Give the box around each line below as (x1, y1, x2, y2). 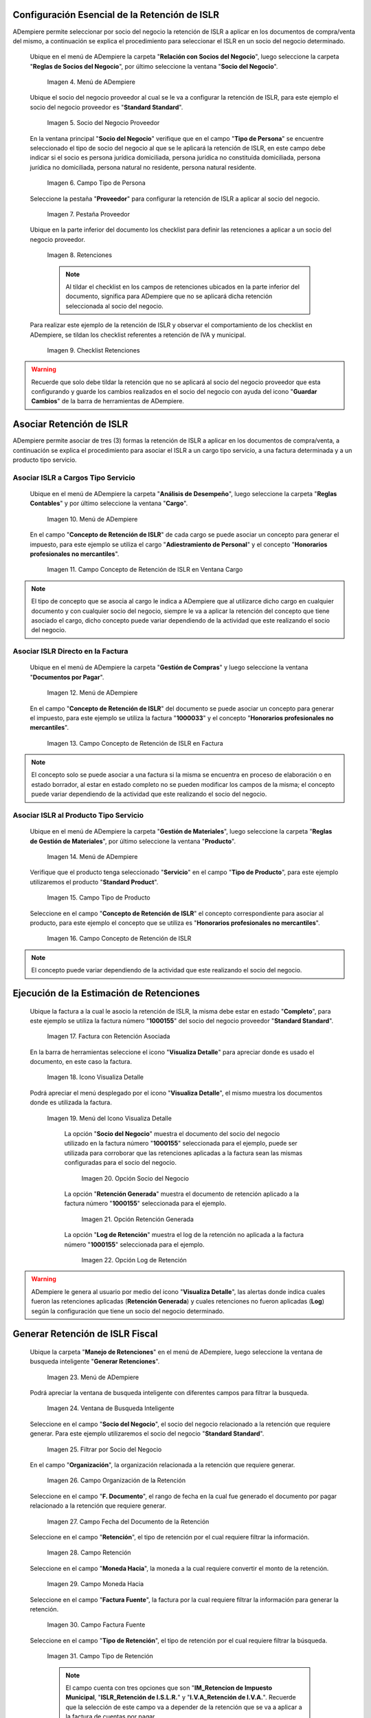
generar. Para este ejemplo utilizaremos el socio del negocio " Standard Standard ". (30, 1429, 265, 1438)
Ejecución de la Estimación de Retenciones (12, 987, 201, 999)
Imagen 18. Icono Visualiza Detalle (47, 1073, 144, 1082)
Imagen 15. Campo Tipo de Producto (47, 893, 150, 902)
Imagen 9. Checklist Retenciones (47, 346, 140, 354)
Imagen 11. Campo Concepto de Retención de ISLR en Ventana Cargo (47, 566, 243, 574)
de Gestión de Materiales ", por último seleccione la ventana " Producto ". (30, 837, 236, 845)
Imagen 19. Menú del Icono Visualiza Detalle (47, 1114, 172, 1122)
